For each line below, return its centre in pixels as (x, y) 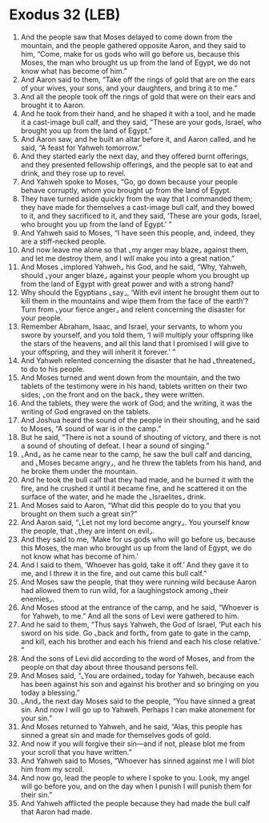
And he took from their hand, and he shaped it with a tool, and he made (138, 113)
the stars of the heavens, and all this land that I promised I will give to (134, 343)
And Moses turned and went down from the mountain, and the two (130, 377)
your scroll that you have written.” (76, 752)
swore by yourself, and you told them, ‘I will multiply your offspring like (137, 335)
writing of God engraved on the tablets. (85, 411)
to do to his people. (52, 369)
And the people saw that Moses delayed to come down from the (126, 37)
